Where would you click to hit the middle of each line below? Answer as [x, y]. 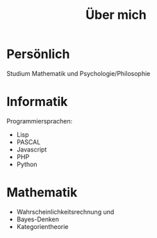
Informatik [37, 102]
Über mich [116, 15]
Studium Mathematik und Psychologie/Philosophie [78, 73]
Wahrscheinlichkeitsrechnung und [65, 211]
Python [27, 164]
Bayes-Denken [38, 219]
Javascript [32, 149]
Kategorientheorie [42, 226]
